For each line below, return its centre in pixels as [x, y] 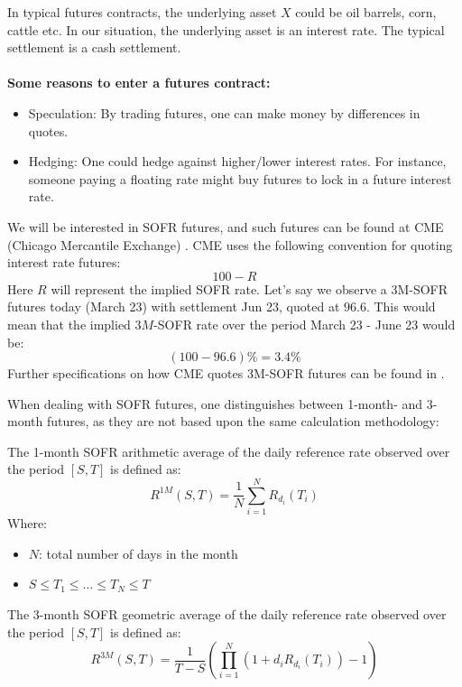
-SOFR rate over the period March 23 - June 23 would [305, 324]
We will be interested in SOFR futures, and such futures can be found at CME [226, 226]
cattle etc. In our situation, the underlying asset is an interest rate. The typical [226, 29]
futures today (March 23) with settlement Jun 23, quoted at [174, 306]
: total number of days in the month [139, 553]
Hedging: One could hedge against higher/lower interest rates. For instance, [237, 161]
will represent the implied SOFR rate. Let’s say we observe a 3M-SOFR [249, 288]
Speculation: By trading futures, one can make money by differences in [224, 112]
